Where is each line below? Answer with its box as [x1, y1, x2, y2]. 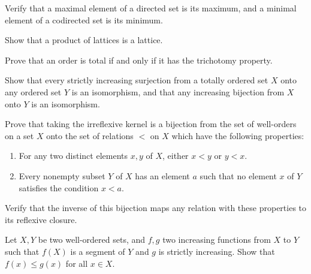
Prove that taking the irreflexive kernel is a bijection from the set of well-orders [5, 118, 297, 130]
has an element [135, 169, 190, 182]
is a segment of [70, 245, 125, 257]
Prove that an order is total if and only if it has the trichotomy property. [5, 53, 273, 66]
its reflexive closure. [5, 213, 77, 225]
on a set [5, 129, 34, 141]
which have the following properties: [171, 129, 304, 141]
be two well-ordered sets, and [38, 233, 146, 246]
